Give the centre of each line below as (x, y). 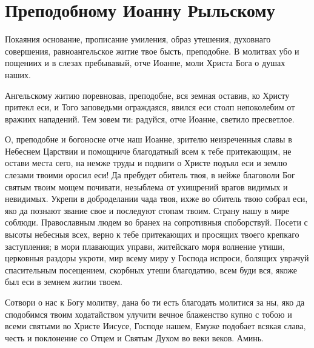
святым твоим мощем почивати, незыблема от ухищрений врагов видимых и (146, 186)
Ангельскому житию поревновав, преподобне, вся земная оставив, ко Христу (147, 95)
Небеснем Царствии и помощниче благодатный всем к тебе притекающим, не (148, 151)
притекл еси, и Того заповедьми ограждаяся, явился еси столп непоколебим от (150, 107)
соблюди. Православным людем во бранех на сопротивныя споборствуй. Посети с (156, 222)
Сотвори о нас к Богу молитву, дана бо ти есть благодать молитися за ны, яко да (155, 302)
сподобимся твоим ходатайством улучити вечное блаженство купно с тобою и (149, 314)
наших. (18, 74)
